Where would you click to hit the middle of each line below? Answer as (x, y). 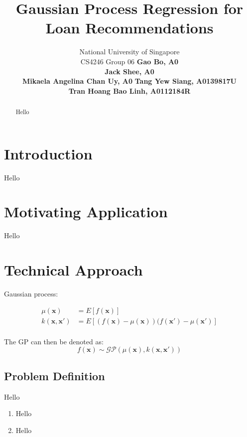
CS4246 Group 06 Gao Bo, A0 (129, 61)
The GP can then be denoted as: (54, 341)
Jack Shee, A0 (129, 71)
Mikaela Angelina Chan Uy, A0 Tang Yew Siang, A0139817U (129, 81)
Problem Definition (55, 375)
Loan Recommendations (129, 28)
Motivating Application (86, 212)
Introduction (48, 153)
